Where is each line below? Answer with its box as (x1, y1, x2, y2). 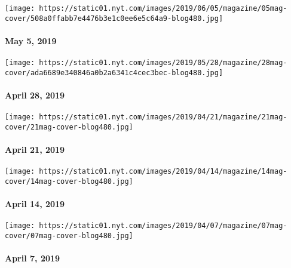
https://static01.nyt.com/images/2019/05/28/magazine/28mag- (39, 58, 287, 67)
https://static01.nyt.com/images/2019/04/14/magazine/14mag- (39, 167, 287, 176)
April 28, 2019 (5, 89, 65, 101)
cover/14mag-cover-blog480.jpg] (5, 177, 133, 186)
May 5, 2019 (5, 34, 57, 47)
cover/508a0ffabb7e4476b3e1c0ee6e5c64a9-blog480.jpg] (5, 14, 223, 23)
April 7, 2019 (5, 252, 60, 264)
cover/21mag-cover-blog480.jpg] (5, 122, 133, 131)
